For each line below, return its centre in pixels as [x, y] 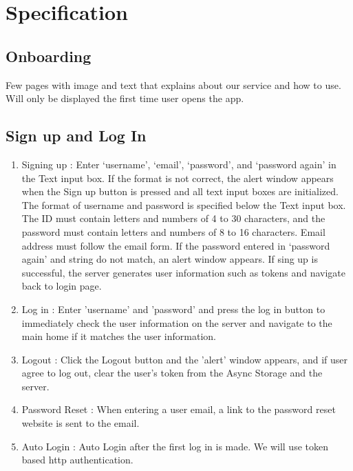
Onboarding [49, 56]
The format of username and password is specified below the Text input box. [184, 204]
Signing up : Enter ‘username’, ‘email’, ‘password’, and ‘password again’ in [179, 164]
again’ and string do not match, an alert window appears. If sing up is [170, 259]
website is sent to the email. [81, 423]
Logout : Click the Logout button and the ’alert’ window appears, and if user [184, 359]
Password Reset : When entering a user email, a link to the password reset [179, 409]
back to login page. [62, 286]
